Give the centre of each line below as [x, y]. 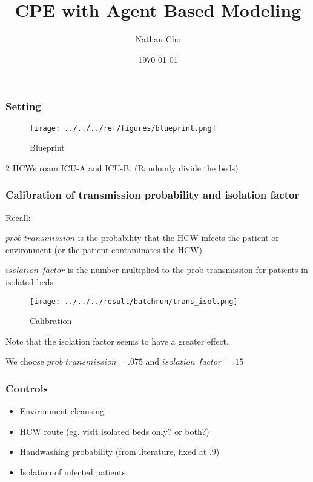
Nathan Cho [158, 39]
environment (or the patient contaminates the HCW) [104, 249]
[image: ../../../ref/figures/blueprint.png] [123, 128]
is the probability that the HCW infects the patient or [178, 238]
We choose [25, 361]
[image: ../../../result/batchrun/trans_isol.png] [134, 301]
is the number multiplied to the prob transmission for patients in [188, 270]
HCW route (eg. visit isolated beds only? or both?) [114, 431]
